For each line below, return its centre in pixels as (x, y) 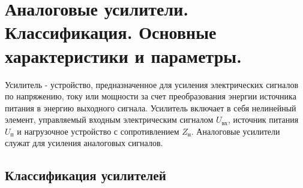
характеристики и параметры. (124, 55)
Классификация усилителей (85, 175)
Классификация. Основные (111, 32)
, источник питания (263, 119)
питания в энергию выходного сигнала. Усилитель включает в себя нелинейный (151, 107)
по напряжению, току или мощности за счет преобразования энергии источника (151, 96)
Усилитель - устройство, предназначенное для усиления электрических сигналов (152, 84)
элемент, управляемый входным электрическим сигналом (109, 119)
